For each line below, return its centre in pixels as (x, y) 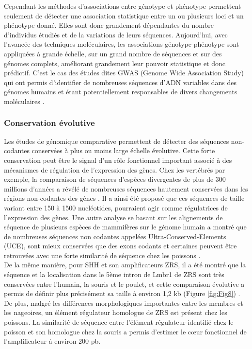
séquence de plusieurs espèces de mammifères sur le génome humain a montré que (125, 227)
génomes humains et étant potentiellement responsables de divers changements (121, 92)
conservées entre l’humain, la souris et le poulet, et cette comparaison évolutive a (124, 284)
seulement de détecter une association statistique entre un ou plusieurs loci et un (124, 15)
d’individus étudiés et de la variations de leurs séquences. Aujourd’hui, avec (116, 34)
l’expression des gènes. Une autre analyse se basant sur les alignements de (113, 217)
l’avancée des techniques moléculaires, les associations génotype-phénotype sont (122, 44)
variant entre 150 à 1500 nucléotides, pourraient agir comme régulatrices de (116, 207)
